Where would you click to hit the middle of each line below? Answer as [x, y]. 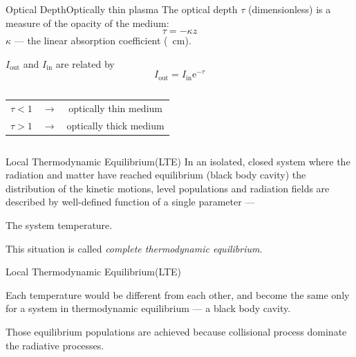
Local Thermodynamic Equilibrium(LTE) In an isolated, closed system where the [178, 161]
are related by [85, 63]
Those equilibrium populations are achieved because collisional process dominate [176, 331]
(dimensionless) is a [290, 9]
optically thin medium [115, 108]
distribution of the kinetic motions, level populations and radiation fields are [168, 188]
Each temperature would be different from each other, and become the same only [178, 294]
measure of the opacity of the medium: [87, 22]
